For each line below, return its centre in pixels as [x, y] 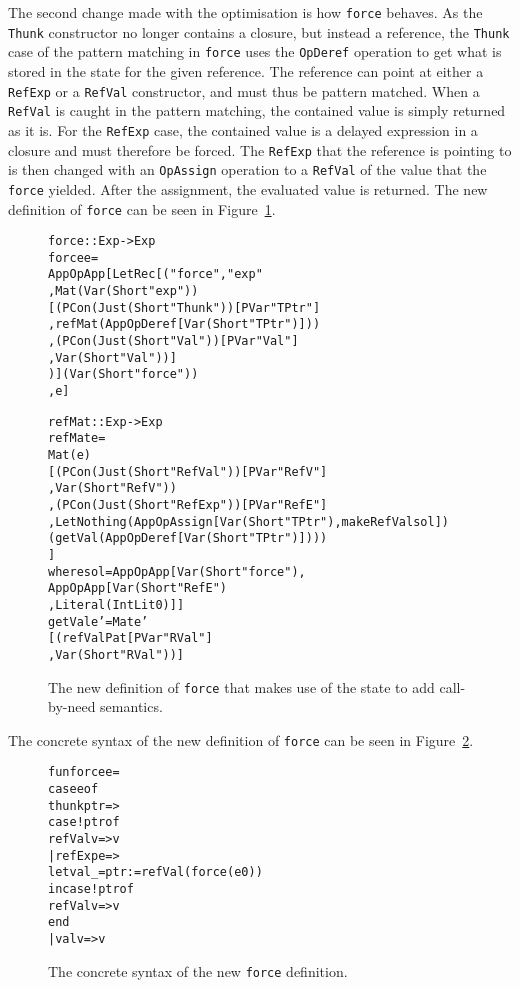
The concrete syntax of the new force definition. [198, 970]
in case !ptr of [91, 889]
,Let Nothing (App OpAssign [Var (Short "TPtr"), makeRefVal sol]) [248, 521]
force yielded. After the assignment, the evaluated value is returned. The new [248, 188]
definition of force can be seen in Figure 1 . [142, 208]
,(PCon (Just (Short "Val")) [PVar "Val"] [173, 341]
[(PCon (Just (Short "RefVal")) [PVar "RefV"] [188, 471]
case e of [73, 789]
